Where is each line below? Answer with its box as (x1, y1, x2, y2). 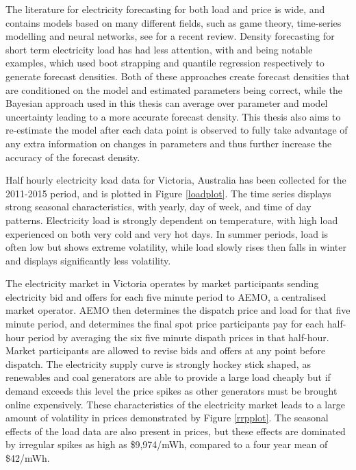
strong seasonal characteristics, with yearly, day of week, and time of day (5, 199, 311, 214)
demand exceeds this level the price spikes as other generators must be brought (5, 384, 338, 398)
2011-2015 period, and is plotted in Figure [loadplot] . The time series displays (5, 186, 331, 200)
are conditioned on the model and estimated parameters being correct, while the (5, 82, 342, 97)
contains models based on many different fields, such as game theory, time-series (5, 15, 342, 29)
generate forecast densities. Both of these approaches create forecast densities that (5, 69, 350, 83)
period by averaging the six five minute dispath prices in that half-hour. (27, 330, 329, 344)
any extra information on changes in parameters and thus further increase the (5, 136, 332, 150)
